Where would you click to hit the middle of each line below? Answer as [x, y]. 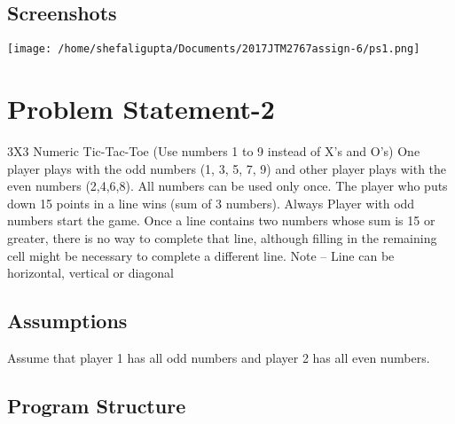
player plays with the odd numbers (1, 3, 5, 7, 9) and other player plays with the [227, 168]
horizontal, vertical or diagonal [90, 273]
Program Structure [97, 405]
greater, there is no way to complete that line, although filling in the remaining [222, 237]
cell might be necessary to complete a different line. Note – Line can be [201, 255]
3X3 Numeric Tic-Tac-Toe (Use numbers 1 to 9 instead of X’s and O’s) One [214, 150]
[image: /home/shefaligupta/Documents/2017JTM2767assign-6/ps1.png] [214, 49]
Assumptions [67, 321]
